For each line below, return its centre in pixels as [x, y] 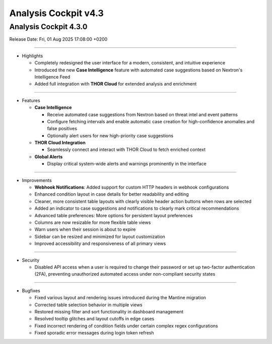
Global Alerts [49, 156]
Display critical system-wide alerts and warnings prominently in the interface [127, 164]
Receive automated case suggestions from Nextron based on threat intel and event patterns [143, 114]
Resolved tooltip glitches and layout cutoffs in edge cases [94, 319]
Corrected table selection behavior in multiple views [88, 305]
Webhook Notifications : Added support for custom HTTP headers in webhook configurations [132, 187]
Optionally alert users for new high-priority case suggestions [110, 135]
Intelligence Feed [52, 77]
